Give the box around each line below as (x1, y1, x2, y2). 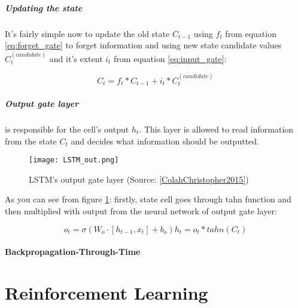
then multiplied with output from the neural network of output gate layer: (5, 204, 277, 217)
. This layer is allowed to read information (139, 122, 294, 135)
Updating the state (5, 1, 83, 14)
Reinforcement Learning (5, 280, 208, 304)
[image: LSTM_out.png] (29, 156, 119, 165)
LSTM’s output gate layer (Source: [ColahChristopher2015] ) (29, 173, 249, 185)
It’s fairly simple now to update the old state (5, 27, 170, 39)
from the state (5, 134, 57, 147)
